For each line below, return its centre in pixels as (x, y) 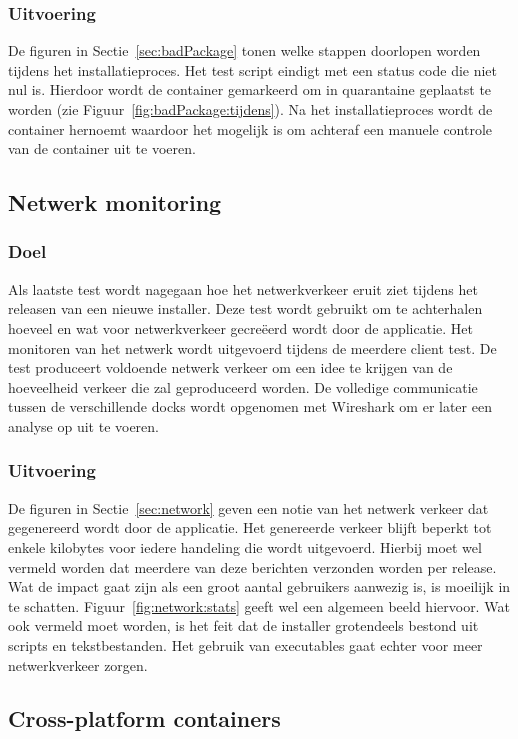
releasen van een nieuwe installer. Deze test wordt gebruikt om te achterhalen (245, 308)
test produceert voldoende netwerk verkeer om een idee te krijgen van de (230, 367)
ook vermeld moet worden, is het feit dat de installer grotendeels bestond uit (243, 625)
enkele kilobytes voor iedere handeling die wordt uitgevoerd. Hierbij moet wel (245, 546)
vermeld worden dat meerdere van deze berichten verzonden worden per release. (252, 566)
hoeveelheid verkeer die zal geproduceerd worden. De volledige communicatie (243, 386)
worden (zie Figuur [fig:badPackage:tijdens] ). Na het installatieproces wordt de (250, 109)
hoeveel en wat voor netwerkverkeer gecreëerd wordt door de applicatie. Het (240, 327)
